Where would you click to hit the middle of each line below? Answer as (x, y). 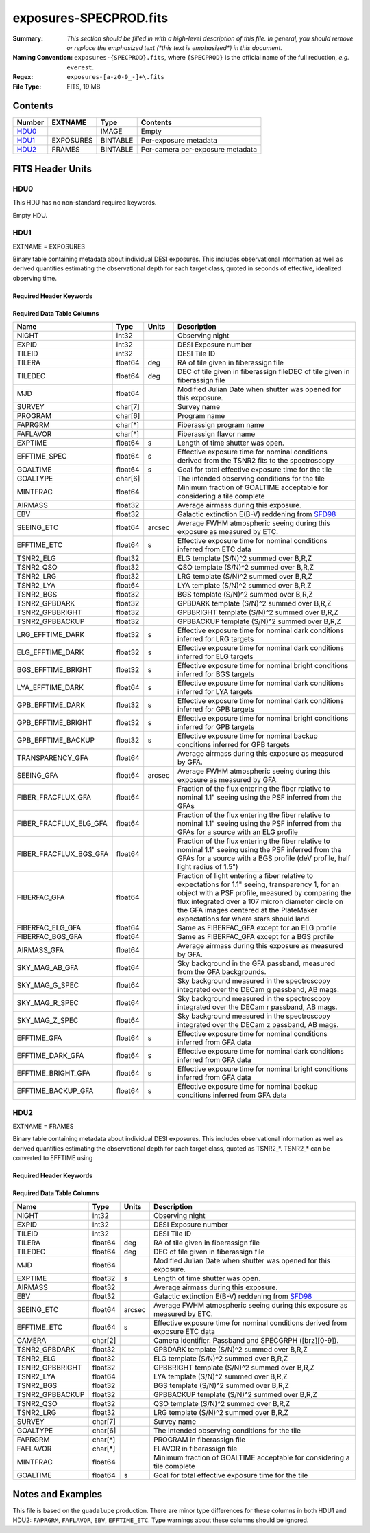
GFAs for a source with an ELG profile (237, 832)
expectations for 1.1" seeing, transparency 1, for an (258, 884)
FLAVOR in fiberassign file (195, 1449)
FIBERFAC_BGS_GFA (49, 937)
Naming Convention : (43, 58)
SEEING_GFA (37, 776)
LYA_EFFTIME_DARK (50, 688)
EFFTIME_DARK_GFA (50, 1056)
